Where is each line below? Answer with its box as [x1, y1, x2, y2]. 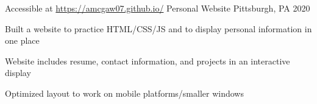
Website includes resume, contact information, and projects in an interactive [5, 54, 290, 67]
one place [5, 34, 40, 47]
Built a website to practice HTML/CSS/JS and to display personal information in [5, 22, 312, 35]
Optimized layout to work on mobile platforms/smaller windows [5, 86, 244, 99]
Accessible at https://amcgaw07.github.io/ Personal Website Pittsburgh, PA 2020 [5, 2, 310, 14]
